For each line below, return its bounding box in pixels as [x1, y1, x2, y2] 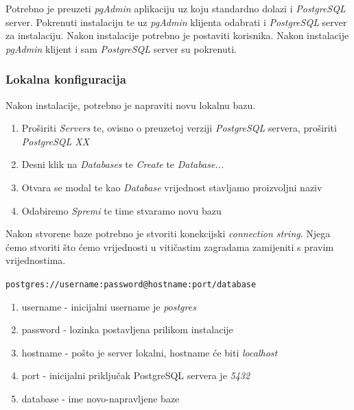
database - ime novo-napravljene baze [21, 391, 180, 405]
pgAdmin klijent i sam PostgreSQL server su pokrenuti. [5, 41, 237, 56]
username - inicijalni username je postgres [21, 299, 196, 313]
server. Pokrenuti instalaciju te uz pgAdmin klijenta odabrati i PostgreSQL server [5, 14, 347, 29]
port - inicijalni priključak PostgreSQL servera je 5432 [21, 368, 250, 383]
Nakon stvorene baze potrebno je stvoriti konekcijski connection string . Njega [5, 226, 331, 241]
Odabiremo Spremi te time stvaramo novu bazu [21, 203, 222, 217]
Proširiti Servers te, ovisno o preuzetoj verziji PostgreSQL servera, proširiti [21, 121, 337, 135]
